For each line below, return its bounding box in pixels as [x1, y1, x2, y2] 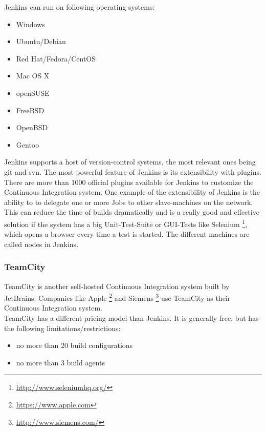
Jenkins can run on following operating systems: [4, 2, 155, 12]
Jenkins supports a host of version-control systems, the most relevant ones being [4, 156, 256, 167]
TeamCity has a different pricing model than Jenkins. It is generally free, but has [4, 313, 259, 323]
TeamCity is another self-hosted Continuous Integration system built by [4, 280, 230, 291]
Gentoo [16, 139, 39, 150]
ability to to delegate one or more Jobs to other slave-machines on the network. [4, 196, 253, 207]
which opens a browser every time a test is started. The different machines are [4, 229, 250, 239]
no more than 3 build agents [16, 357, 105, 367]
